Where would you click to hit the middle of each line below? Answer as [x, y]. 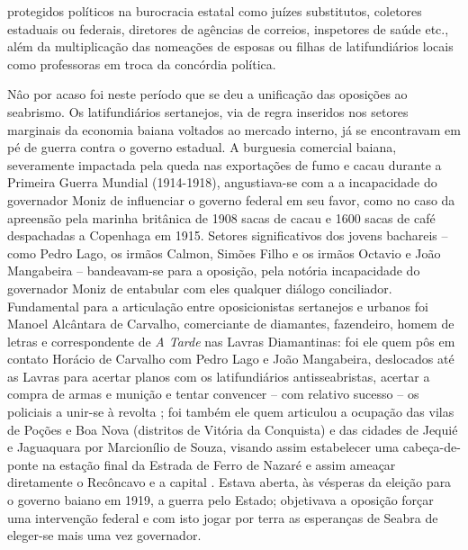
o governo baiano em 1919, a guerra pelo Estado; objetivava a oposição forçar [220, 500]
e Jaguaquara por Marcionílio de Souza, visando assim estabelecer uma [203, 447]
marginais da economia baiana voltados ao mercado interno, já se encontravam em [234, 129]
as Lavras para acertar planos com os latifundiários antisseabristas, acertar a [219, 376]
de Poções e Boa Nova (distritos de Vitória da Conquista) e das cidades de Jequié [233, 429]
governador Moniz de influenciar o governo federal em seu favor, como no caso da [231, 199]
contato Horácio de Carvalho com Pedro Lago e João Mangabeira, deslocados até [231, 359]
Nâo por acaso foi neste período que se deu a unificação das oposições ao [207, 94]
